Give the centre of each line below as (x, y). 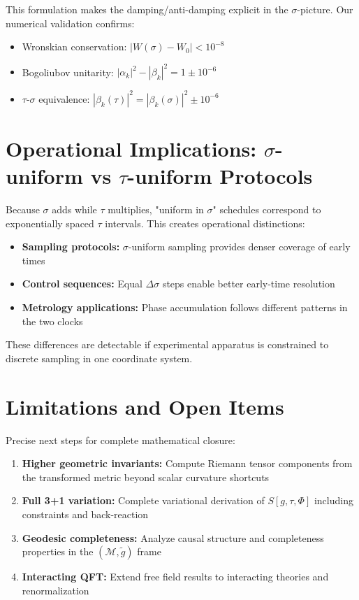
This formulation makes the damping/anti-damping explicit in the (147, 9)
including (334, 500)
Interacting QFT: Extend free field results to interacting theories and (175, 577)
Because (23, 209)
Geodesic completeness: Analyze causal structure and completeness (173, 537)
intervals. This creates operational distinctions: (205, 223)
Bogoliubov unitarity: (68, 72)
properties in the (58, 551)
